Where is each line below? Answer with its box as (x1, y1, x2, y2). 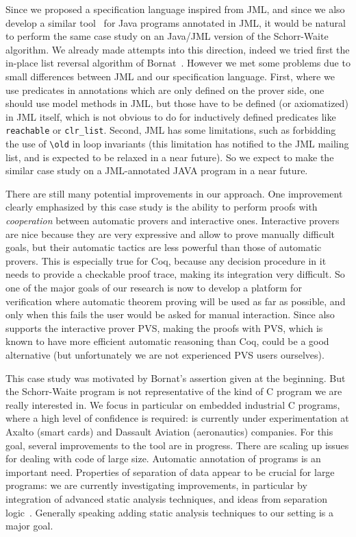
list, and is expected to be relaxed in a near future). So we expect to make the (5, 150, 334, 164)
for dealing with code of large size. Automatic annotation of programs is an (5, 451, 321, 466)
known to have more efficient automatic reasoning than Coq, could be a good (5, 334, 329, 348)
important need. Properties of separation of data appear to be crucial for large (5, 464, 335, 479)
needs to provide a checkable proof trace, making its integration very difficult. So (5, 267, 345, 281)
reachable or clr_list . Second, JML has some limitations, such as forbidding (5, 123, 336, 137)
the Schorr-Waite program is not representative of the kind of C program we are (5, 384, 342, 398)
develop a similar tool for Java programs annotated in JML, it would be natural (5, 15, 346, 29)
